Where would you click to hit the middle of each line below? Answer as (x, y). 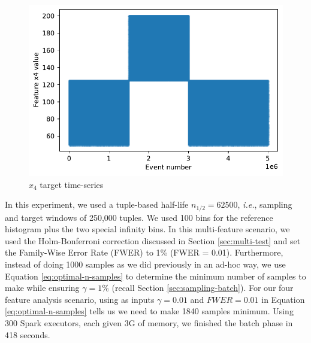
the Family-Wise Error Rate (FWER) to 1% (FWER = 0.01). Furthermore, (144, 252)
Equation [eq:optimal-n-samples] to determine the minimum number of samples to (155, 276)
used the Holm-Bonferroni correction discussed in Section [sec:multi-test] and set (153, 240)
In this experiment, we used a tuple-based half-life (97, 204)
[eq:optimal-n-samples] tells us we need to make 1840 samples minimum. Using (149, 311)
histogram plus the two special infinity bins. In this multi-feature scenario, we (147, 229)
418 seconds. (28, 334)
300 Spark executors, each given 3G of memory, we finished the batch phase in (149, 322)
